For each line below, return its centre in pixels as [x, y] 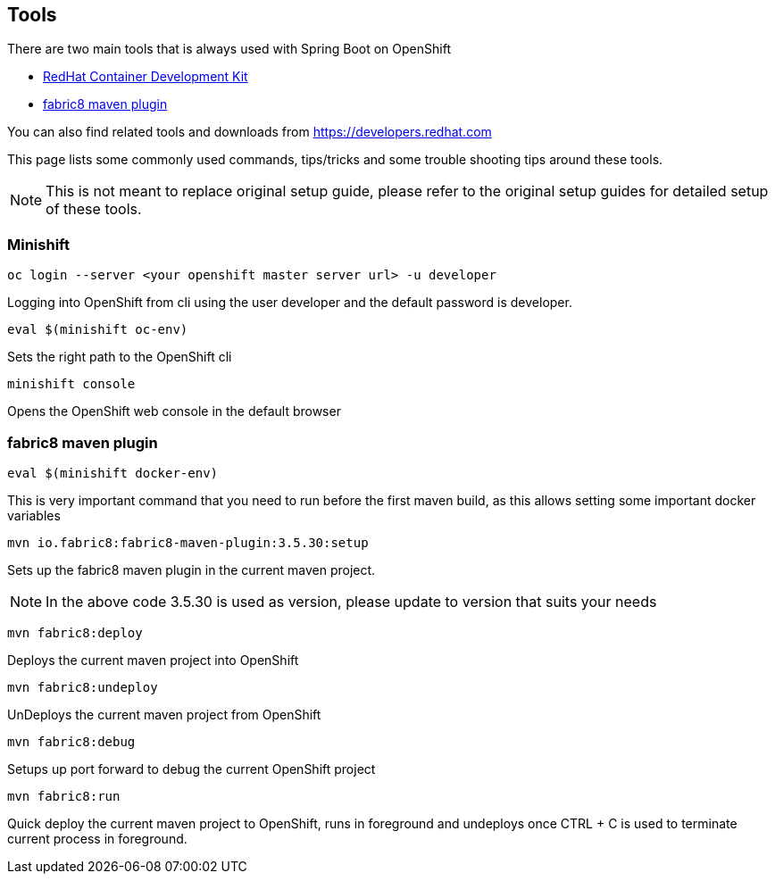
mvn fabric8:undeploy [83, 687]
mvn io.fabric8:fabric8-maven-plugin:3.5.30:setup [188, 542]
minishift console [71, 384]
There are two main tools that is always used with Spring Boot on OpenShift [229, 49]
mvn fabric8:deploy [75, 632]
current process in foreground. [97, 838]
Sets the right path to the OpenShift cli [120, 357]
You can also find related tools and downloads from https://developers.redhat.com [250, 132]
